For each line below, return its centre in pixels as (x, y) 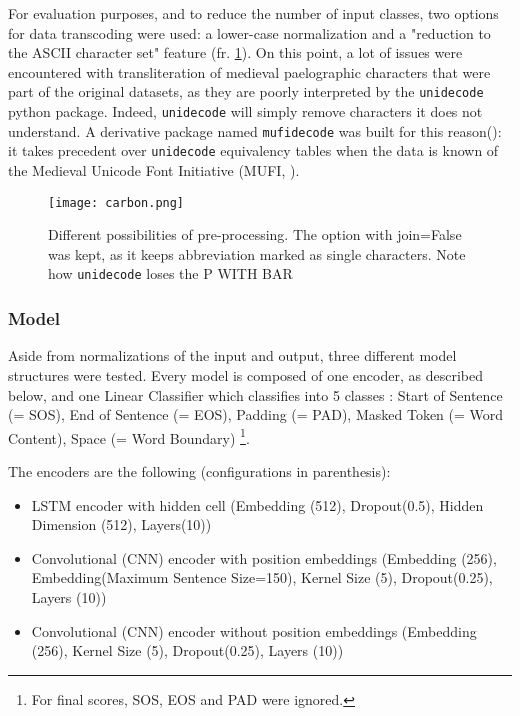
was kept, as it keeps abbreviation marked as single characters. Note (257, 253)
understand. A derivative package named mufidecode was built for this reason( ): (255, 130)
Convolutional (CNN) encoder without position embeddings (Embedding (254, 630)
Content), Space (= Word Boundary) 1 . (129, 436)
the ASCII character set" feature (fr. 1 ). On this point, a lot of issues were (235, 52)
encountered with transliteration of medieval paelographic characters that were (249, 71)
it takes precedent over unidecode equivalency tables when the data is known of (253, 150)
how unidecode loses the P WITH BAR (170, 273)
